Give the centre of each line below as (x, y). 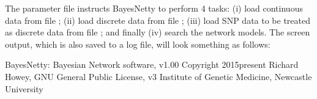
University (24, 88)
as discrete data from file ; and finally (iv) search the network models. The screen (158, 32)
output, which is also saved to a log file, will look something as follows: (138, 44)
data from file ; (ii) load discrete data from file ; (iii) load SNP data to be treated (158, 20)
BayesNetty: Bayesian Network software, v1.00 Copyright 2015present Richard (152, 64)
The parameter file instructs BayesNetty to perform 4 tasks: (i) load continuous (154, 8)
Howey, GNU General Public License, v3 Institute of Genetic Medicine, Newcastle (158, 76)
